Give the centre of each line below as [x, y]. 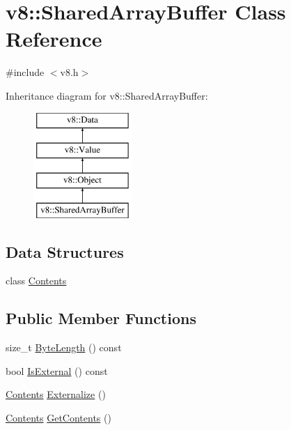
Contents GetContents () [58, 418]
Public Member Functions [101, 318]
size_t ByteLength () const [64, 347]
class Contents [36, 281]
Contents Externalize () [56, 394]
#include [25, 72]
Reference [54, 39]
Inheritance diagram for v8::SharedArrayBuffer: [107, 95]
